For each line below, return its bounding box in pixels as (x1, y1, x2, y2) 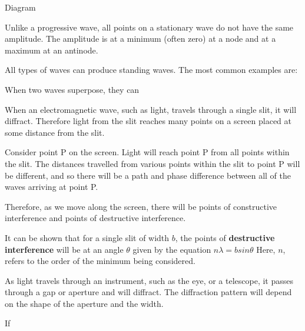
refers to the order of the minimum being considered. (5, 255, 195, 267)
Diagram (5, 1, 36, 13)
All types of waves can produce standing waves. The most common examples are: (5, 63, 298, 76)
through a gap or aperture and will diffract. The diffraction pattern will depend (5, 286, 292, 298)
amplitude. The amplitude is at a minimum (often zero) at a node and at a (5, 32, 276, 45)
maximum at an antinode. (5, 44, 98, 56)
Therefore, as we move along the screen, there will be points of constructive (5, 200, 277, 212)
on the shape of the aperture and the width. (5, 297, 164, 309)
